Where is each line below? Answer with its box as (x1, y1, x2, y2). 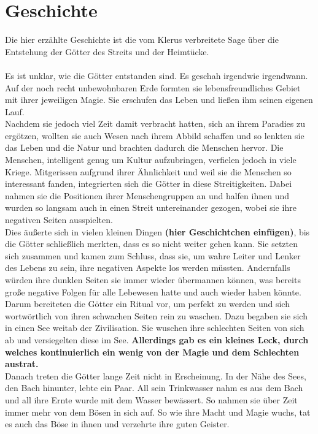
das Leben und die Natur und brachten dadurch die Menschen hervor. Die (5, 141, 284, 154)
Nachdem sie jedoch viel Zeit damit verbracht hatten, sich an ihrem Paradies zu (5, 117, 305, 130)
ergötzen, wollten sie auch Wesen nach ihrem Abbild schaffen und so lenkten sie (5, 129, 304, 142)
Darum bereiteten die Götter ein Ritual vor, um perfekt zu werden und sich (5, 297, 290, 310)
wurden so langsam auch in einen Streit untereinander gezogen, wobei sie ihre (5, 201, 297, 214)
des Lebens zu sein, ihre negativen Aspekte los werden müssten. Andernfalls (5, 261, 290, 274)
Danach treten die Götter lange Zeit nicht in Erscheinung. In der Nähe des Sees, (5, 369, 306, 382)
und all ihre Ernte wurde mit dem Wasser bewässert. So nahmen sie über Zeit (5, 393, 298, 406)
